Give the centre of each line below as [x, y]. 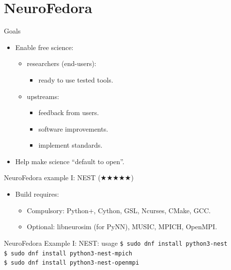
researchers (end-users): [62, 63]
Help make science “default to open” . [70, 161]
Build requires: [37, 194]
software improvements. [73, 128]
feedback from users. [69, 112]
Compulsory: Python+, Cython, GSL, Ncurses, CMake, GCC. [119, 210]
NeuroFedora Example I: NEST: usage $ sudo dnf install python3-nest [116, 243]
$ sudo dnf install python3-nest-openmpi [72, 263]
